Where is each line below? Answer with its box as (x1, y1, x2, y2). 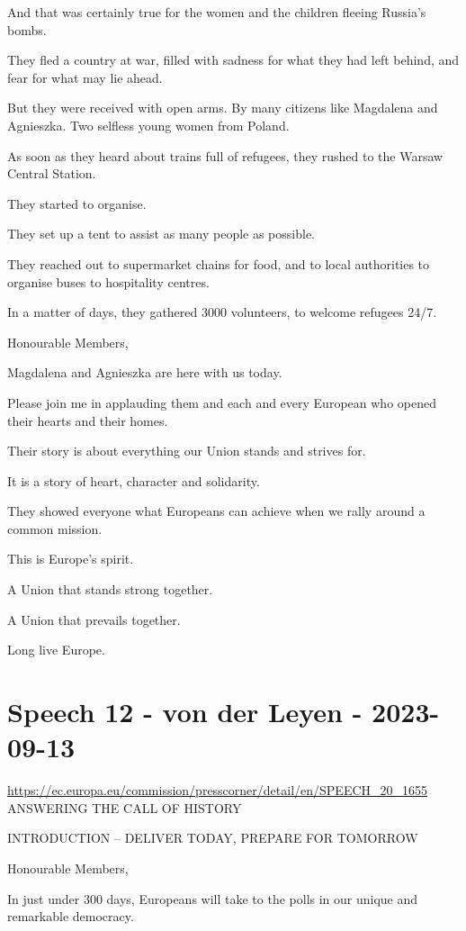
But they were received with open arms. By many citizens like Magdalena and (7, 98, 438, 117)
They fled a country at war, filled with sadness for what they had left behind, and (7, 50, 460, 69)
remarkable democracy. (7, 907, 134, 926)
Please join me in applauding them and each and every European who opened (7, 393, 436, 411)
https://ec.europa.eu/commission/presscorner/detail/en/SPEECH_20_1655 (7, 781, 428, 800)
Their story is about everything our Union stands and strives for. (7, 441, 366, 460)
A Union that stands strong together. (7, 580, 213, 599)
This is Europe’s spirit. (7, 549, 134, 568)
